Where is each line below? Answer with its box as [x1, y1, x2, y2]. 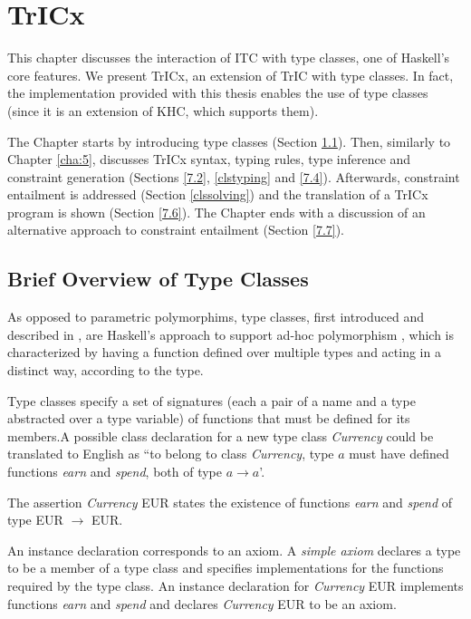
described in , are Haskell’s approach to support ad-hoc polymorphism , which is [7, 324, 455, 343]
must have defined [349, 444, 449, 463]
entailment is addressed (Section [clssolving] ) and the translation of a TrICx [7, 185, 428, 204]
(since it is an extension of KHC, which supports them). [7, 101, 319, 120]
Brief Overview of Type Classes [7, 265, 309, 293]
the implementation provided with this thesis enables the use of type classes [7, 83, 428, 102]
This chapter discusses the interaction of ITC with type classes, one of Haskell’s [7, 48, 450, 67]
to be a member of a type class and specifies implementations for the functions [7, 558, 444, 577]
